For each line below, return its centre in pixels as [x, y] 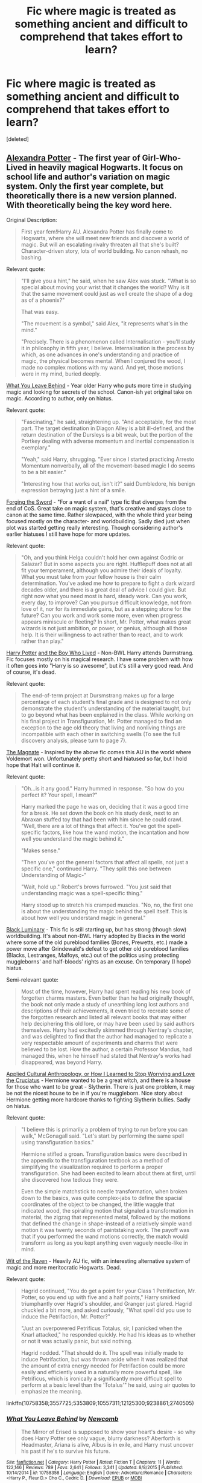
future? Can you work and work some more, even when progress [102, 615]
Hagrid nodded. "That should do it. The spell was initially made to [102, 1352]
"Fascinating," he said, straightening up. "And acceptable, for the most [108, 422]
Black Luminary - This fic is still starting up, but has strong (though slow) [96, 929]
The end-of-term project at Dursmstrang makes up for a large [98, 695]
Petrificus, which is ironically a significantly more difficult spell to [102, 1378]
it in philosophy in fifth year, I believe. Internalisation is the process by [107, 348]
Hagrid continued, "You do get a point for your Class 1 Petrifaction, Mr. [109, 1291]
